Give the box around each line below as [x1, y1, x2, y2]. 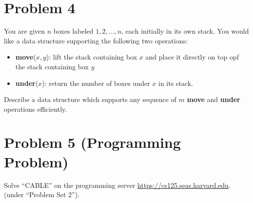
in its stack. [158, 78, 193, 88]
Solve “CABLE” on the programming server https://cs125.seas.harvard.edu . [4, 180, 231, 190]
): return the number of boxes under [42, 78, 150, 88]
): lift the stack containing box [46, 52, 137, 62]
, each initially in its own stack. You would [121, 26, 249, 36]
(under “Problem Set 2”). [4, 189, 80, 200]
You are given [4, 26, 45, 36]
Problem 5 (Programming [4, 132, 181, 152]
